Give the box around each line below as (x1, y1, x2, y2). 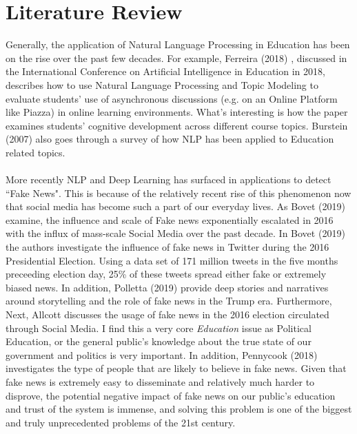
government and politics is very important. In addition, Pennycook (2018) (6, 347, 318, 362)
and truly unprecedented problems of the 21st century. (6, 415, 236, 429)
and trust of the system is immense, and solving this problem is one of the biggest (6, 402, 352, 416)
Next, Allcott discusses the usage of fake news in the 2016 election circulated (6, 307, 329, 321)
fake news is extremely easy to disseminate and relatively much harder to (6, 374, 315, 389)
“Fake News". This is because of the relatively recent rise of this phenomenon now (6, 185, 351, 200)
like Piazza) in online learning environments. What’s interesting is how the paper (6, 105, 348, 119)
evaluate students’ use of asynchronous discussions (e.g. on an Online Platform (6, 91, 338, 105)
